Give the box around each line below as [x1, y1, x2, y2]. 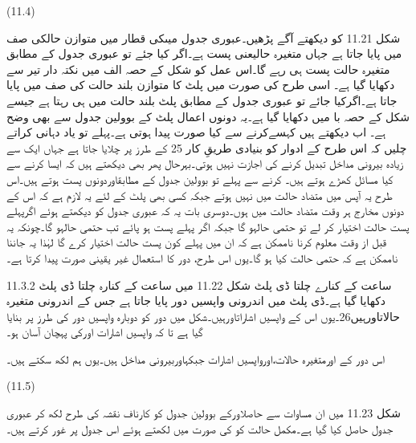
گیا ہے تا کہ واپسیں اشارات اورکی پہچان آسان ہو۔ [6, 323, 203, 340]
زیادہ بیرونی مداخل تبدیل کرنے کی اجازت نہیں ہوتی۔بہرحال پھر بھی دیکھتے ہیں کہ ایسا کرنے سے [6, 155, 404, 172]
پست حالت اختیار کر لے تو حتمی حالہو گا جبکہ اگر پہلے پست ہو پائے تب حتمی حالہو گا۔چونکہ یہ [6, 217, 410, 234]
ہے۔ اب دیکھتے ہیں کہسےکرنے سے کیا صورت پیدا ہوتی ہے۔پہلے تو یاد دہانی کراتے [6, 124, 386, 140]
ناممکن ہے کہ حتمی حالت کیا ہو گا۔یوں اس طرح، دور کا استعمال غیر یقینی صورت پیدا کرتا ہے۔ [6, 249, 398, 266]
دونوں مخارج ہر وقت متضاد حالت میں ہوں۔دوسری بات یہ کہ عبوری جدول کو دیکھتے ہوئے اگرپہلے [6, 202, 405, 219]
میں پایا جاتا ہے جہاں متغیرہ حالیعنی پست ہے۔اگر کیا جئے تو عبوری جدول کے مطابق [6, 45, 402, 62]
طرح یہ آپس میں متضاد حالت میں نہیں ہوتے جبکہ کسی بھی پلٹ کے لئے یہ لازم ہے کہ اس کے [6, 186, 393, 203]
